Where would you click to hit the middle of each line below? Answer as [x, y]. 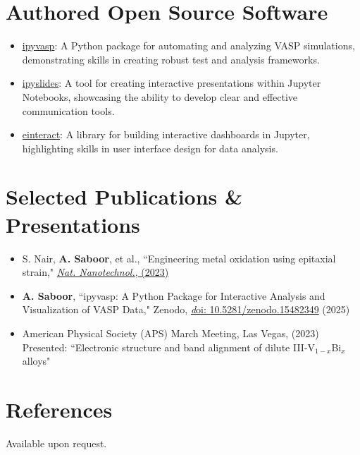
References [59, 409]
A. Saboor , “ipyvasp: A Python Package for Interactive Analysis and [174, 295]
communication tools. [68, 110]
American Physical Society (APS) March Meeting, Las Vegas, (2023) [170, 333]
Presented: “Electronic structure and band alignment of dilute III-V [169, 347]
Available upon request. [56, 443]
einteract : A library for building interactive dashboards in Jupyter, [166, 134]
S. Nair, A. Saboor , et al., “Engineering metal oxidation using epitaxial [179, 258]
